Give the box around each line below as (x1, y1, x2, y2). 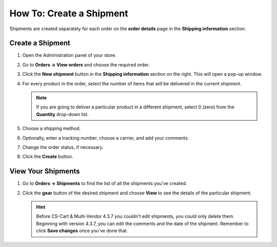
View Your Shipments (9, 167, 80, 176)
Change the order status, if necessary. (22, 144, 104, 150)
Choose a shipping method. (22, 125, 81, 131)
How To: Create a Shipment (9, 8, 128, 19)
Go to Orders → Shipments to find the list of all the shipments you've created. (22, 181, 187, 187)
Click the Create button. (22, 153, 73, 160)
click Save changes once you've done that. (36, 228, 128, 234)
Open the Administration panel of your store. (22, 52, 116, 58)
